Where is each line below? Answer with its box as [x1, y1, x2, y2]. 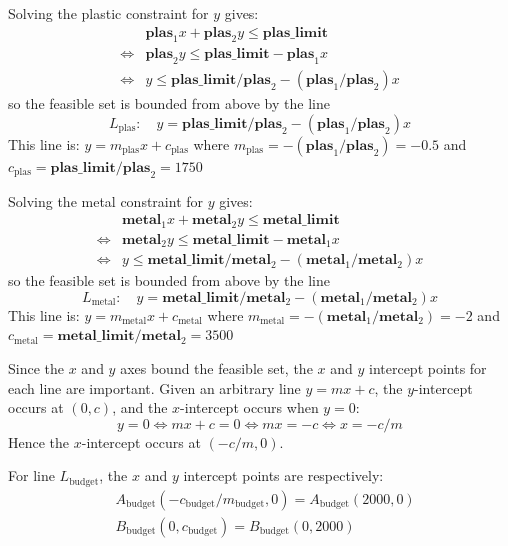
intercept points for [368, 358, 487, 379]
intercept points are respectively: [183, 465, 384, 486]
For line [8, 465, 55, 486]
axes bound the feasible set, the [120, 358, 313, 379]
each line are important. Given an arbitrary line [8, 377, 301, 398]
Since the [8, 358, 64, 379]
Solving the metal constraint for [8, 190, 204, 211]
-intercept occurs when [180, 397, 319, 418]
